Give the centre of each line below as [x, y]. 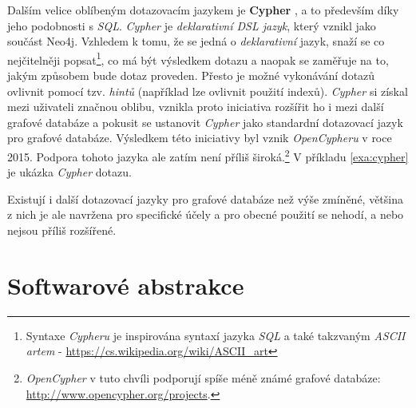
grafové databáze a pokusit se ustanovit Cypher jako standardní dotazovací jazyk [205, 122]
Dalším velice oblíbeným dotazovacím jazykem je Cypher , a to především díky [203, 10]
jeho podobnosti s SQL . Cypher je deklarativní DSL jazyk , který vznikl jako [192, 25]
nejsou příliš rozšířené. [62, 230]
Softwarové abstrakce [126, 285]
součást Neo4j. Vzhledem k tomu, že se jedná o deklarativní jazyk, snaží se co [196, 41]
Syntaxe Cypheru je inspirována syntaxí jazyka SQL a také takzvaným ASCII [216, 335]
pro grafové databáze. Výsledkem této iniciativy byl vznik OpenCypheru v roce [200, 138]
